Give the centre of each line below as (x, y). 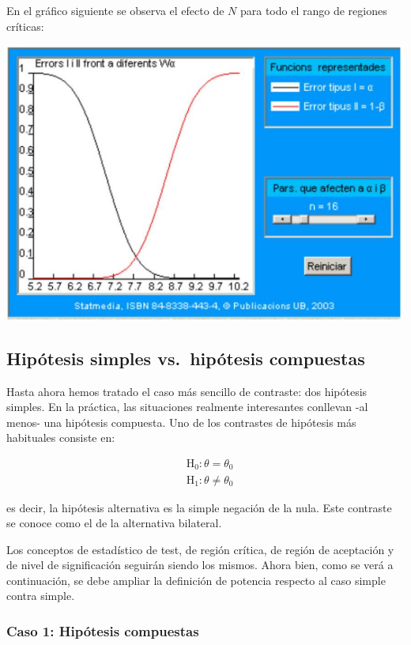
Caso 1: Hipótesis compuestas (103, 631)
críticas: (25, 26)
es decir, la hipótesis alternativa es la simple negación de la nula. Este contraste (199, 507)
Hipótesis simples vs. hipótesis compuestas (186, 358)
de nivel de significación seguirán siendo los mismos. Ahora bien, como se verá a (200, 565)
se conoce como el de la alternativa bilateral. (114, 523)
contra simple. (41, 596)
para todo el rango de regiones (313, 10)
